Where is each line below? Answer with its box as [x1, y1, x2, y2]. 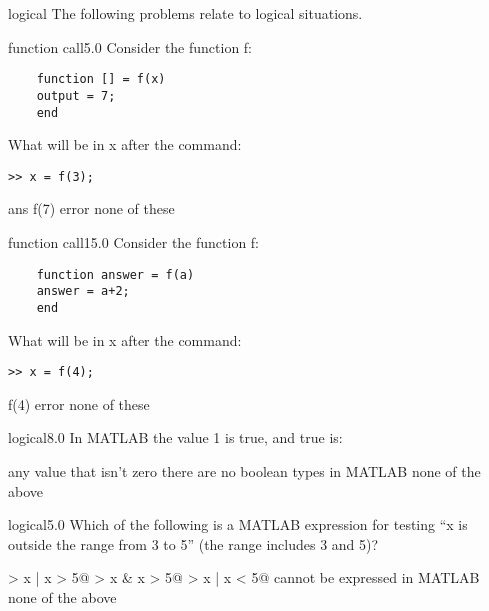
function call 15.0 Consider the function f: [8, 232, 260, 252]
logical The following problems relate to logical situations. [8, 3, 363, 23]
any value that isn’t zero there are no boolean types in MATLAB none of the [8, 461, 481, 481]
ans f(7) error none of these [8, 198, 175, 219]
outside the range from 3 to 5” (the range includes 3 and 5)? [8, 533, 379, 554]
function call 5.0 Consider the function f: [8, 36, 253, 57]
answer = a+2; [36, 284, 130, 299]
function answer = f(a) [36, 267, 195, 282]
